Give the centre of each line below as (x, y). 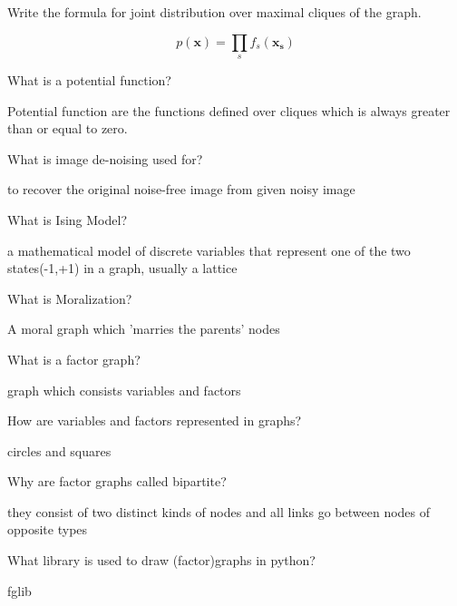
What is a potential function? (89, 79)
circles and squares (59, 450)
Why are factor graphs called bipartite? (117, 481)
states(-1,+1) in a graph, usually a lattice (122, 268)
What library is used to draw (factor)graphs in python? (161, 560)
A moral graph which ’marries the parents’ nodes (144, 329)
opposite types (48, 529)
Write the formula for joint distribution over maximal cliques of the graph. (214, 12)
